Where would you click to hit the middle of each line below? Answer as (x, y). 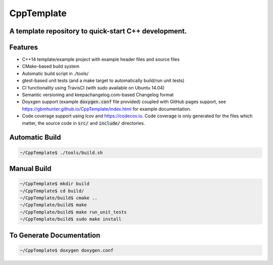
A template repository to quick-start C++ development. (98, 31)
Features (24, 47)
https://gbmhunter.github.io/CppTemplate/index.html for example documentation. (107, 109)
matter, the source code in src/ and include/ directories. (83, 123)
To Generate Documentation (55, 235)
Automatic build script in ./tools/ (55, 73)
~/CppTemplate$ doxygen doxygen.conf (67, 250)
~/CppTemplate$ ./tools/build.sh (61, 152)
